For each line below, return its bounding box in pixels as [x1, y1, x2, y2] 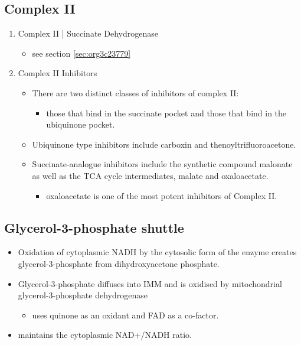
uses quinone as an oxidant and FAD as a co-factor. [32, 308, 219, 321]
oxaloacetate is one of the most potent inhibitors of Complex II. [46, 189, 277, 201]
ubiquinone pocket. [46, 118, 115, 131]
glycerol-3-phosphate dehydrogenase [18, 289, 148, 301]
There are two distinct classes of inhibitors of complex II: [32, 86, 239, 99]
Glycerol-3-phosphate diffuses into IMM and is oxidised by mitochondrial [18, 277, 282, 289]
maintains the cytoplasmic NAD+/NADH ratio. [18, 328, 192, 341]
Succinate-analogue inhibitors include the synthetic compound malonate [32, 158, 293, 170]
